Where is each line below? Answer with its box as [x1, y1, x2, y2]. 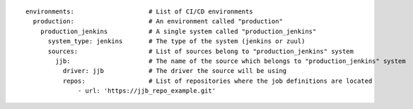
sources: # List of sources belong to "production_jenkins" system [47, 47, 354, 55]
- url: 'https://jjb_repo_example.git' [78, 87, 216, 95]
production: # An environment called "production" [33, 18, 283, 25]
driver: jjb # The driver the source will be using [62, 67, 287, 75]
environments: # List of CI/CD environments [25, 8, 254, 16]
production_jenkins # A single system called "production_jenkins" [40, 27, 317, 35]
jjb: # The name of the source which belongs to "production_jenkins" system [55, 57, 406, 65]
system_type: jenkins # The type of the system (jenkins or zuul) [47, 38, 306, 45]
